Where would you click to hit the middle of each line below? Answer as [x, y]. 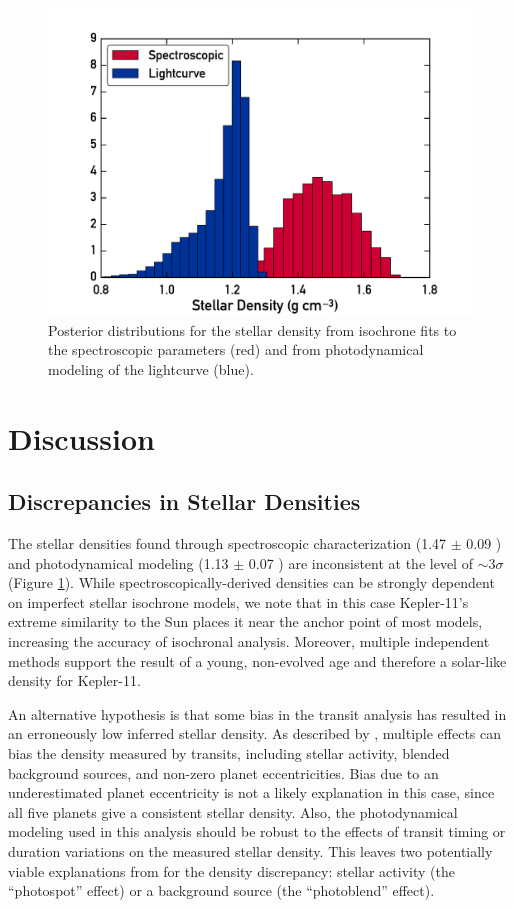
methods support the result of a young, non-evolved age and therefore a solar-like [257, 660]
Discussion [81, 437]
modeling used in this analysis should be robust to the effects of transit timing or [257, 831]
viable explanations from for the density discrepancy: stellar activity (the [231, 870]
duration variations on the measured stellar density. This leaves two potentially [250, 850]
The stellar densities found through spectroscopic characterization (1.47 [227, 543]
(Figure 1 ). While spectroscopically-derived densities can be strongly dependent [251, 582]
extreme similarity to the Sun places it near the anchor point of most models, [245, 621]
